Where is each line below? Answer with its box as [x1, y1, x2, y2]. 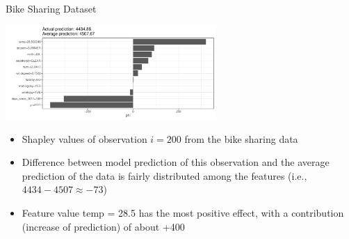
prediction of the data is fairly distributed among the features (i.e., [22, 168, 307, 183]
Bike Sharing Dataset [6, 1, 97, 15]
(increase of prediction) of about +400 [22, 219, 185, 233]
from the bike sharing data [184, 131, 298, 146]
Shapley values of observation [22, 131, 147, 146]
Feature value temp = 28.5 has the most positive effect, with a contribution [22, 205, 344, 219]
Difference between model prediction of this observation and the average [22, 155, 330, 169]
